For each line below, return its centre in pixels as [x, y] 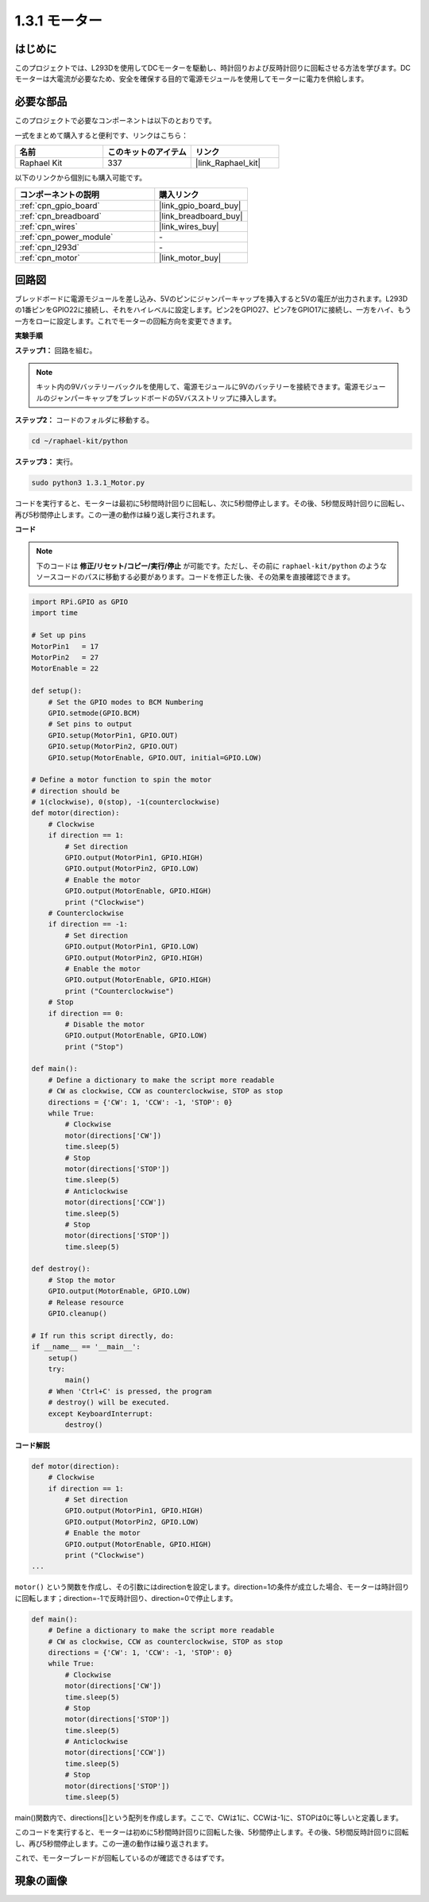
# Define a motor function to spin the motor [122, 780]
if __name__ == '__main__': [86, 1347]
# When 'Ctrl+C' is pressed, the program [130, 1391]
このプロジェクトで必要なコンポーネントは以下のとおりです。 [115, 121]
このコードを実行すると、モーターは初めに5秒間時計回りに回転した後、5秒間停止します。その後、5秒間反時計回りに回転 [212, 1832]
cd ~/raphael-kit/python [80, 441]
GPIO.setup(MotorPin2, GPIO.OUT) [113, 746]
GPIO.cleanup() [77, 1314]
